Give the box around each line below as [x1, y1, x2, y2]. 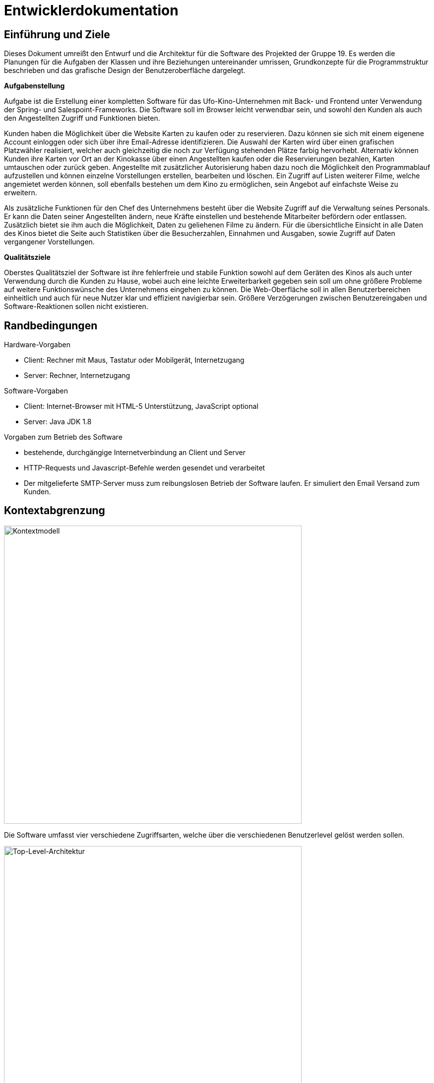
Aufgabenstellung [4, 81, 65, 90]
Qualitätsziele [4, 253, 51, 262]
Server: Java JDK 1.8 [24, 417, 92, 426]
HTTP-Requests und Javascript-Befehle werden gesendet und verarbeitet [24, 464, 265, 472]
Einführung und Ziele [4, 28, 110, 41]
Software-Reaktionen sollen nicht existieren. [4, 302, 148, 311]
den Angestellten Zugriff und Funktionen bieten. [4, 114, 160, 123]
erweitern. [4, 188, 37, 197]
